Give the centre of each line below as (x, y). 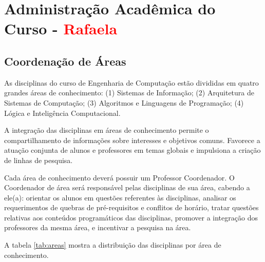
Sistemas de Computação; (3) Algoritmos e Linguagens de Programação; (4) (124, 102)
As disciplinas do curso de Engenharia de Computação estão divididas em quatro (131, 82)
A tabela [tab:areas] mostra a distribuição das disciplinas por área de (113, 245)
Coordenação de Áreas (65, 61)
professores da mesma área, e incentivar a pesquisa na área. (98, 227)
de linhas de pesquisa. (39, 160)
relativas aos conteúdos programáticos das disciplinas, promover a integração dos (131, 217)
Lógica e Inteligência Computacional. (62, 113)
